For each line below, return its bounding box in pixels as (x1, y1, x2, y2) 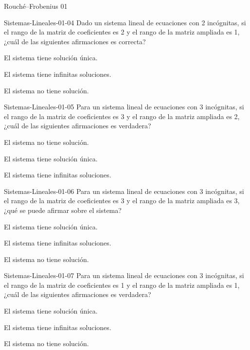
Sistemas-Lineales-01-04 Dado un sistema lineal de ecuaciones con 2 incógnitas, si (4, 17, 246, 27)
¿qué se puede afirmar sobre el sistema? (4, 205, 122, 215)
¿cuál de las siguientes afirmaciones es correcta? (4, 36, 146, 46)
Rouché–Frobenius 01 (4, 1, 68, 11)
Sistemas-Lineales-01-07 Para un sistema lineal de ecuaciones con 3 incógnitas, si (4, 270, 244, 280)
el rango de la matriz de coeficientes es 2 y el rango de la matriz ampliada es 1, (4, 27, 240, 37)
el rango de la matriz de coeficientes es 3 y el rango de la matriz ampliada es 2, (4, 111, 240, 121)
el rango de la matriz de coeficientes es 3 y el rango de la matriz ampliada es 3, (4, 195, 240, 206)
